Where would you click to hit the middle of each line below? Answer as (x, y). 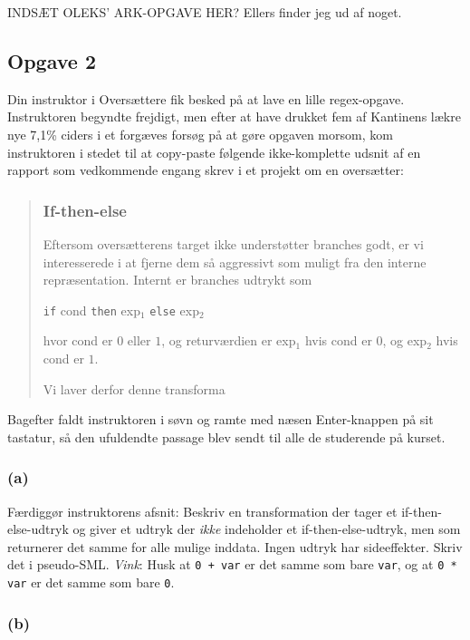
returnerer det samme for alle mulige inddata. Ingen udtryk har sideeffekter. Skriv (235, 546)
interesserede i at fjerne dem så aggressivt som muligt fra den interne (235, 262)
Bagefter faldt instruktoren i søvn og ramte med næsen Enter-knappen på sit (221, 419)
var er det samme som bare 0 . (91, 582)
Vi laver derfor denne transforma (134, 388)
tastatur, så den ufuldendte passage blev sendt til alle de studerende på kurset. (226, 436)
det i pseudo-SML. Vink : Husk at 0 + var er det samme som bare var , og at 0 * (232, 564)
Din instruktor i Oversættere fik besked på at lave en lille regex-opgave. (206, 98)
